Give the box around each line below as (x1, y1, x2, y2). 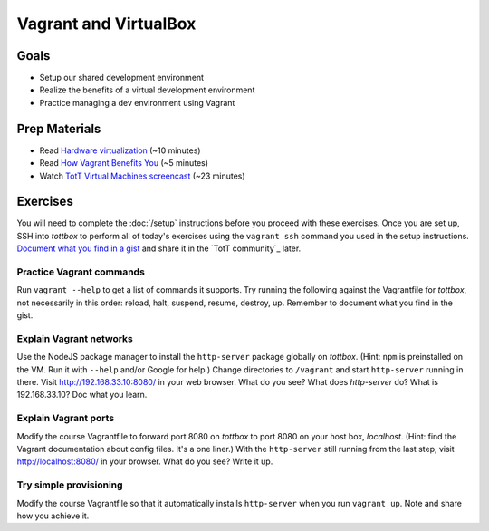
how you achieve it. (16, 510, 90, 521)
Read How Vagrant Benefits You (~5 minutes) (39, 158, 208, 169)
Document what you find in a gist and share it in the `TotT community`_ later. (16, 243, 302, 254)
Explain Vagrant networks (16, 332, 133, 344)
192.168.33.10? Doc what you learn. (16, 390, 148, 401)
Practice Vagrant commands (16, 265, 145, 278)
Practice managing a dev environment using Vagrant (39, 97, 235, 108)
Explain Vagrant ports (16, 412, 115, 425)
